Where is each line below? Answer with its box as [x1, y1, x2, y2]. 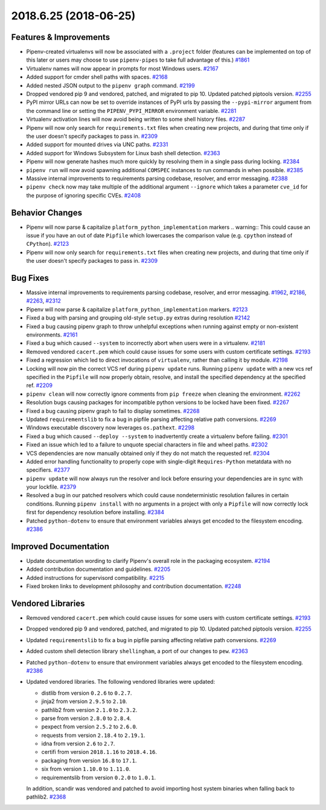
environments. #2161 [26, 331, 78, 338]
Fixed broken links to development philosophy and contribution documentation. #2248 [26, 583, 241, 590]
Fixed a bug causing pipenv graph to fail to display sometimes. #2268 [26, 407, 200, 414]
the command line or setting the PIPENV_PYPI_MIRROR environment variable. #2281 [26, 107, 237, 114]
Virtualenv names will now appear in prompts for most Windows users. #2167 [26, 65, 219, 72]
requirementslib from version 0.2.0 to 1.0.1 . [41, 774, 156, 781]
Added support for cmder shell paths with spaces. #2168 [26, 73, 168, 81]
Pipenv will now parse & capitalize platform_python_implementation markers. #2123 [26, 306, 248, 313]
